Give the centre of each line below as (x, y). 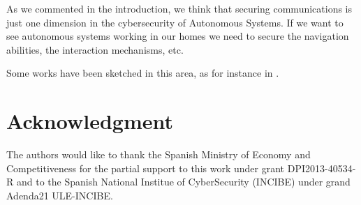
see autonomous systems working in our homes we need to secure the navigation (178, 36)
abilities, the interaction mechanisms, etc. (95, 49)
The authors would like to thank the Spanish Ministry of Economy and (159, 154)
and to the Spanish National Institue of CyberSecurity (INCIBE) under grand (183, 182)
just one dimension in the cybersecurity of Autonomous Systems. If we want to (175, 22)
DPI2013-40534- (322, 168)
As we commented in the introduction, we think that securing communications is (179, 8)
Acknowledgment (90, 121)
